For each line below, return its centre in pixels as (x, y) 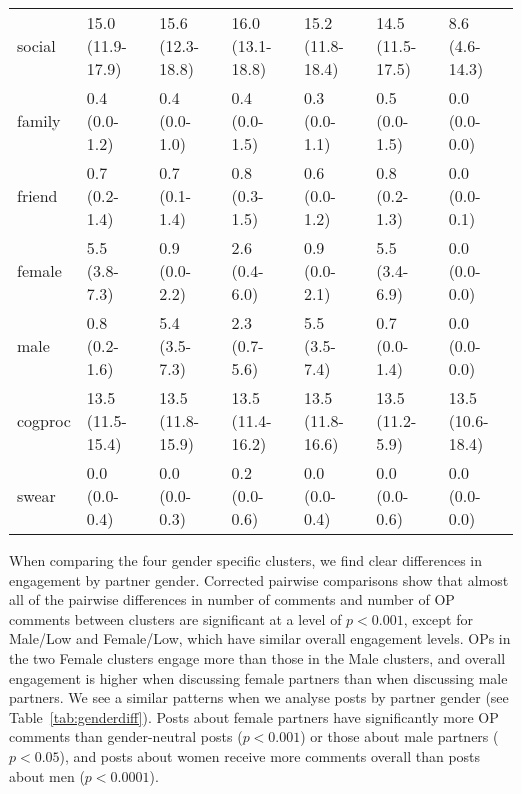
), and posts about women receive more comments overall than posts (270, 755)
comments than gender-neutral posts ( (126, 736)
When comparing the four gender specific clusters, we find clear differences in (246, 560)
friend (37, 195)
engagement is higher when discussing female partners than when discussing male (258, 677)
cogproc (44, 420)
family (39, 120)
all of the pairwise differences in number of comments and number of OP (232, 599)
